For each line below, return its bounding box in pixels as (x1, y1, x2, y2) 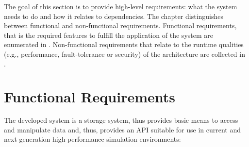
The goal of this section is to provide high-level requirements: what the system (4, 1, 237, 11)
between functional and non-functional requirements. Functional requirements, (4, 20, 237, 31)
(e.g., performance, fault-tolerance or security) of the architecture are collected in (4, 49, 245, 59)
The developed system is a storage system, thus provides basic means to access (4, 115, 238, 125)
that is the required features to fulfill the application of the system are (4, 30, 213, 40)
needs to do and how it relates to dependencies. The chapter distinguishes (4, 11, 224, 21)
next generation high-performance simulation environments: (4, 134, 181, 144)
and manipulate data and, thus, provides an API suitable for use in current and (4, 124, 241, 134)
